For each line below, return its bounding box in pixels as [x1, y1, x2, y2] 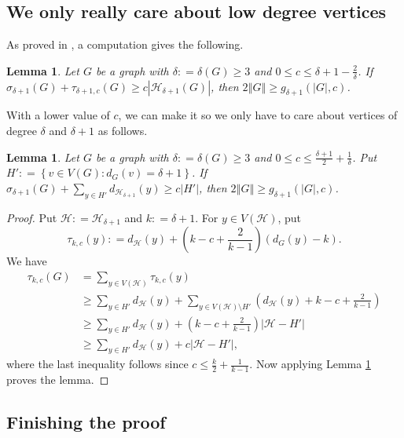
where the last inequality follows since [6, 356, 189, 372]
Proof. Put [6, 209, 57, 225]
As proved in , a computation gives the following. [6, 36, 244, 53]
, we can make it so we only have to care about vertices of [118, 107, 398, 123]
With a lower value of [6, 107, 110, 123]
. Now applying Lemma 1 [249, 356, 371, 372]
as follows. [97, 122, 148, 139]
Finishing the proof [6, 410, 166, 434]
